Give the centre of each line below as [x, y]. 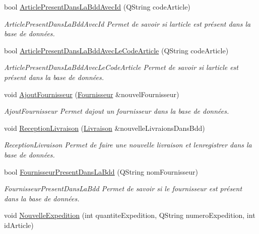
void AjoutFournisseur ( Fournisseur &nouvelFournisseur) [92, 94]
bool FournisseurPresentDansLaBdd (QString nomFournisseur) [101, 171]
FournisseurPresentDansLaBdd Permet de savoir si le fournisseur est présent [123, 188]
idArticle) [19, 225]
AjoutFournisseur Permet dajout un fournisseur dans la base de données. [117, 111]
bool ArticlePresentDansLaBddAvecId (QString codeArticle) [97, 7]
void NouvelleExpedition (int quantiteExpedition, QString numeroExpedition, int [130, 215]
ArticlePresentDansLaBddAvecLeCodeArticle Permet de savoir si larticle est [121, 67]
